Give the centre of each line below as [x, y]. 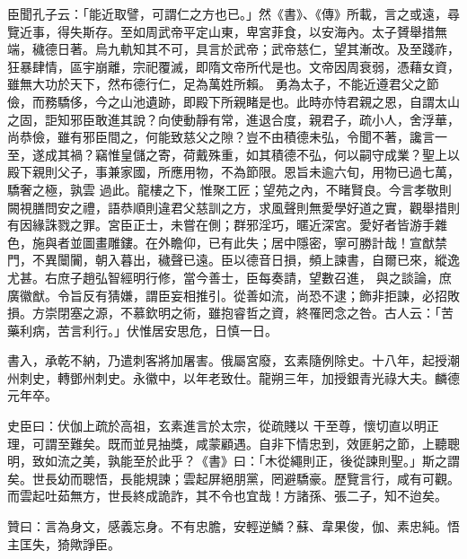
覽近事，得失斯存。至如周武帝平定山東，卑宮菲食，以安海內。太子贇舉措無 [227, 31]
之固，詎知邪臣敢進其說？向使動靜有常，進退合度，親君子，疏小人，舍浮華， [233, 119]
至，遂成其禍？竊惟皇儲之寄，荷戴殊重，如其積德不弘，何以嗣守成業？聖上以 [233, 154]
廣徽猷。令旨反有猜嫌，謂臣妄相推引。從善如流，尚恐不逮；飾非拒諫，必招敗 [233, 295]
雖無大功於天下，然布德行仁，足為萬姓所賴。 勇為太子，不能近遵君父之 [217, 84]
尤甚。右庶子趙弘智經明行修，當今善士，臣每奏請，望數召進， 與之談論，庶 [229, 277]
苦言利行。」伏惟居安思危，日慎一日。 [167, 330]
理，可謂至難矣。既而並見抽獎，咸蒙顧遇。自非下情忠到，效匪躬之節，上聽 [227, 443]
